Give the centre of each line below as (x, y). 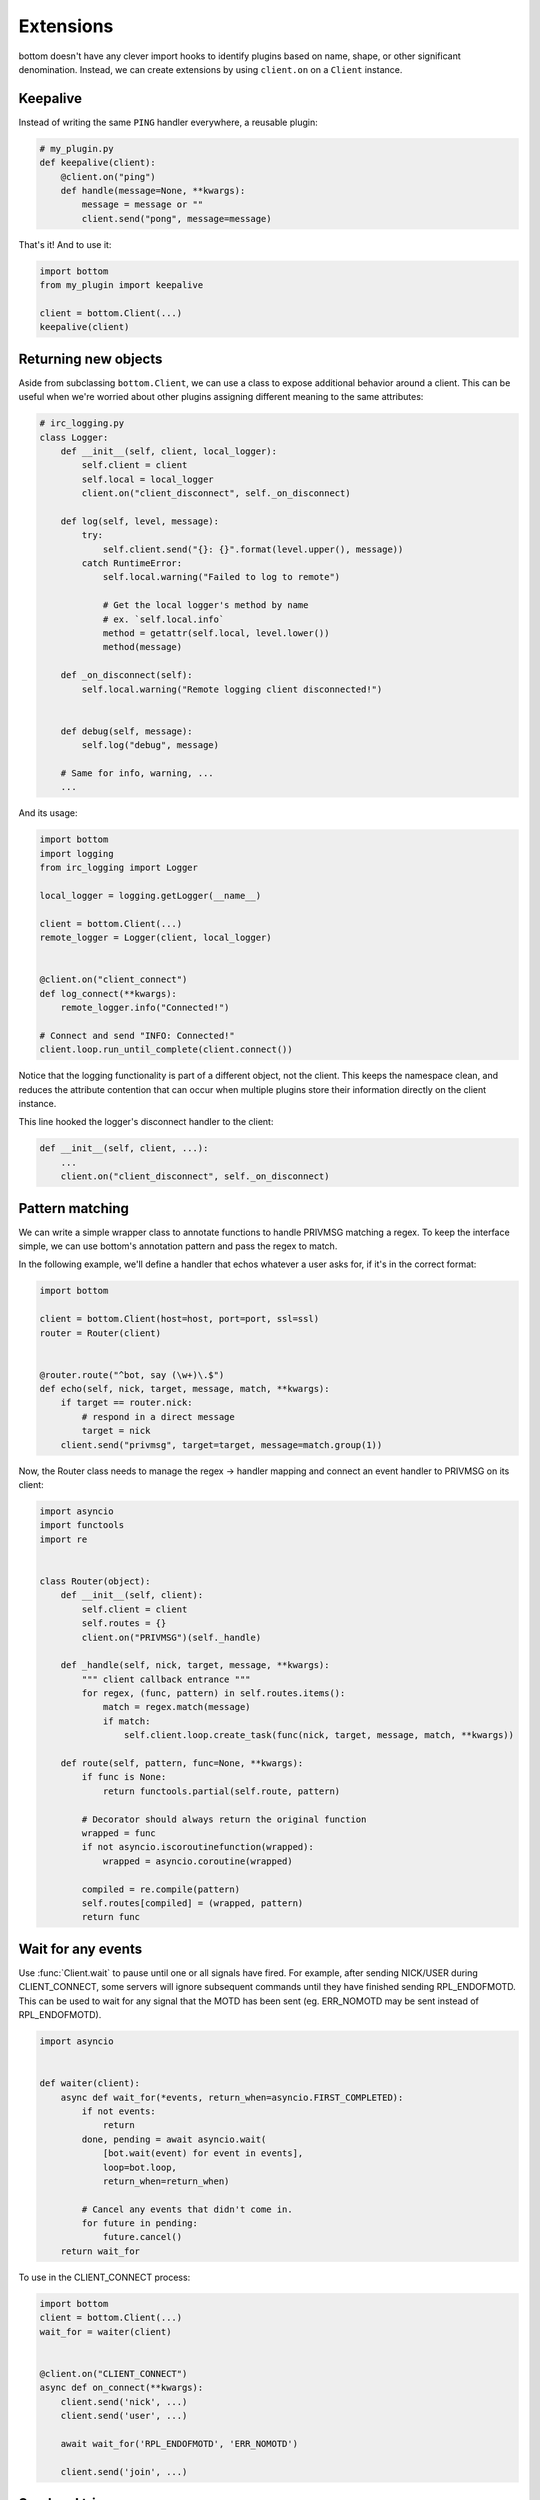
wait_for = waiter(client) (105, 2331)
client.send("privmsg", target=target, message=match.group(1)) (221, 1444)
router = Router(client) (100, 1333)
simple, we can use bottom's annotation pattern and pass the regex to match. (178, 1246)
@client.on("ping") (108, 176)
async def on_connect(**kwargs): (121, 2388)
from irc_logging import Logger (119, 868)
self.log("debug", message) (150, 745)
